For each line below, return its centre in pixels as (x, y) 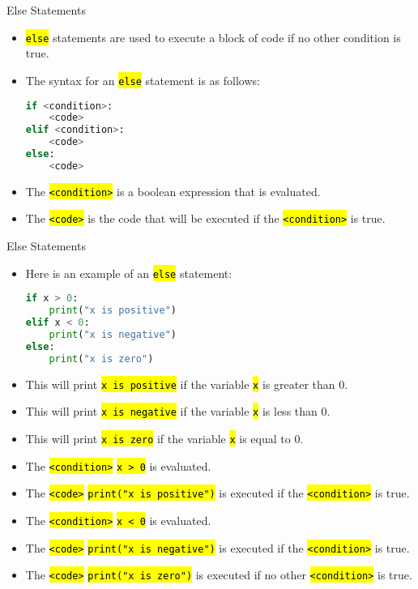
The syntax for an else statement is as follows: (143, 80)
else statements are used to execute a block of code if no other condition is (213, 37)
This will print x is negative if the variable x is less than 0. (178, 411)
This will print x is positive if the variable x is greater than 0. (187, 384)
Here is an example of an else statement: (129, 273)
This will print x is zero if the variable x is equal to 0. (164, 438)
